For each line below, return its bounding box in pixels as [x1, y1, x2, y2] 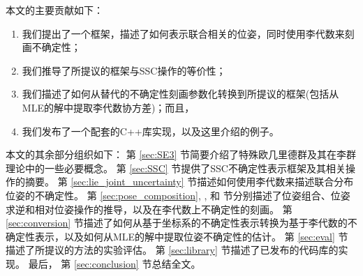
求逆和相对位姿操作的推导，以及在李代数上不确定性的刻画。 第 [6, 201, 292, 216]
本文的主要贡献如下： [6, 3, 103, 17]
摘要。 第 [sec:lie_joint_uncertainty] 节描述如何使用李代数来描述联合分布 [24, 174, 354, 189]
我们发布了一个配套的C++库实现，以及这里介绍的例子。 [22, 123, 279, 138]
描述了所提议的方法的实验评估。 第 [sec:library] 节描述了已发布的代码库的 [6, 243, 339, 257]
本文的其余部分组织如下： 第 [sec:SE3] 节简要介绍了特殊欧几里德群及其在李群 [6, 147, 356, 162]
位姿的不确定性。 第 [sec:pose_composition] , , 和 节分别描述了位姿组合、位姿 [6, 187, 350, 202]
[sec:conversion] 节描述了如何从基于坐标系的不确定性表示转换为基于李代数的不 [6, 215, 357, 230]
